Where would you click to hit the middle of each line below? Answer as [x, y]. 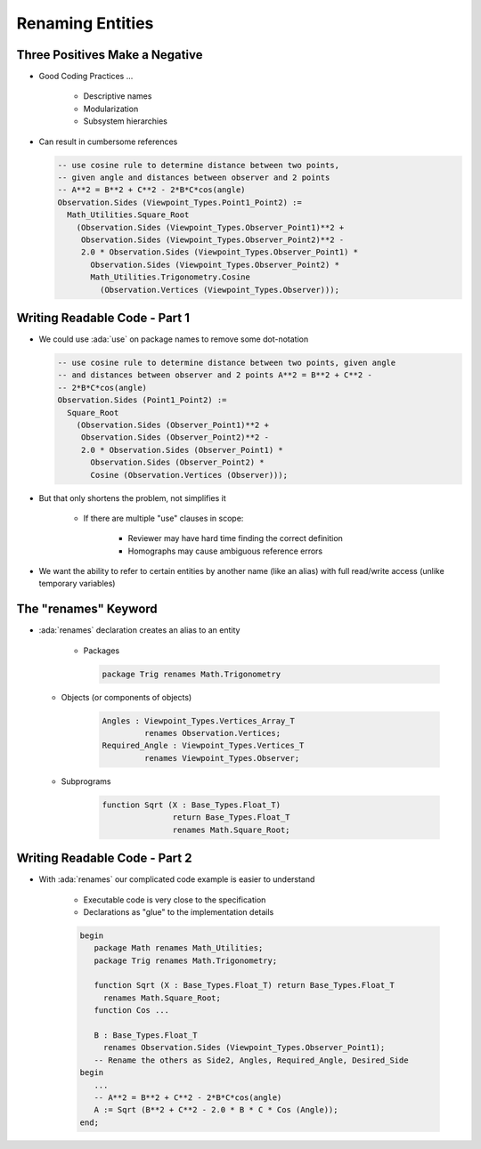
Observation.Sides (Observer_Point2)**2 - [175, 437]
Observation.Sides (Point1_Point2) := [142, 400]
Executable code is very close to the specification [175, 900]
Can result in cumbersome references [108, 142]
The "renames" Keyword [87, 609]
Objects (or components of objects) [126, 697]
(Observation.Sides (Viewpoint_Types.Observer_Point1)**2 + [210, 227]
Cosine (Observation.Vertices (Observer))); [189, 475]
